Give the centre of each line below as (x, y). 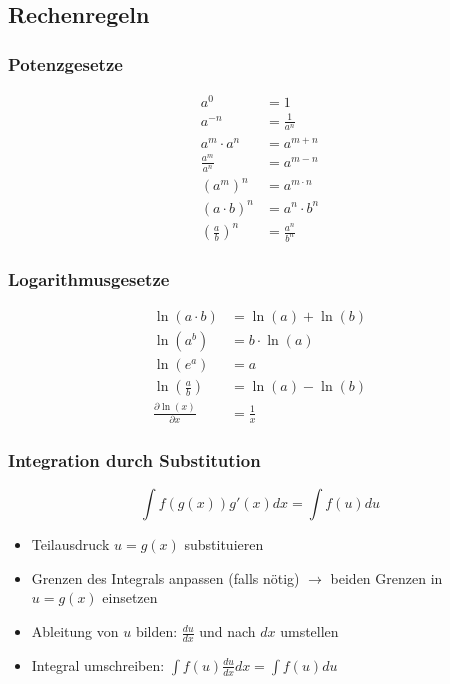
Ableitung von (75, 631)
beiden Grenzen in (386, 577)
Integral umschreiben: (98, 664)
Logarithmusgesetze (89, 278)
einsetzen (130, 597)
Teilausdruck (70, 544)
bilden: (156, 631)
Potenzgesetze (65, 63)
